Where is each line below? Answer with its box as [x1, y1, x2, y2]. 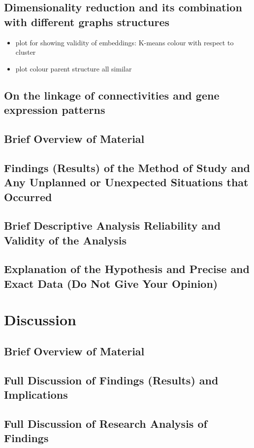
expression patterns [4, 102, 105, 117]
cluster [15, 47, 36, 57]
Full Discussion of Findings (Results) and [4, 372, 219, 387]
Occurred [4, 189, 52, 204]
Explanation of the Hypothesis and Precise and [4, 261, 250, 276]
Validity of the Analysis [4, 232, 127, 247]
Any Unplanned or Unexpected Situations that [4, 174, 249, 190]
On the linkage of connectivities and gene [4, 87, 220, 103]
